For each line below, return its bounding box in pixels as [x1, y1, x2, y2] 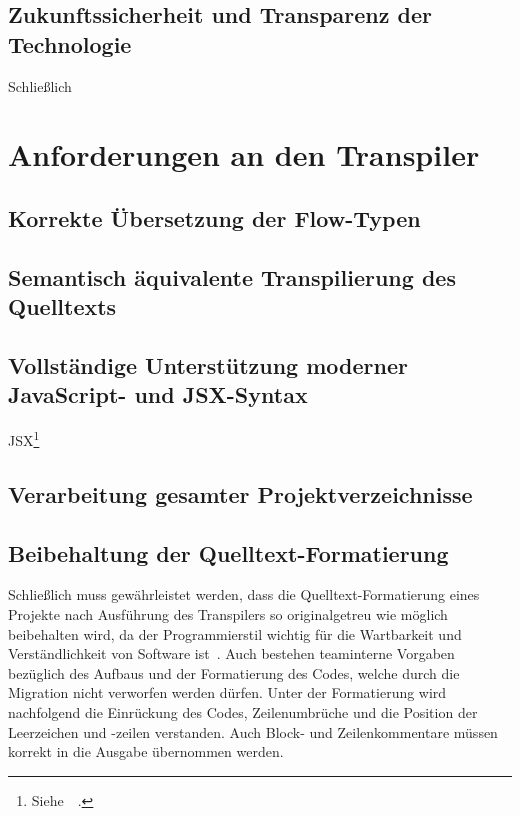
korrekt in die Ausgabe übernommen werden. [8, 741, 284, 762]
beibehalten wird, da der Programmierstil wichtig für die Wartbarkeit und [8, 623, 462, 644]
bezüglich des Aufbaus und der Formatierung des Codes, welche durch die [8, 662, 460, 683]
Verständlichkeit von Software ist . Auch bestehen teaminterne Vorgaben [8, 643, 455, 664]
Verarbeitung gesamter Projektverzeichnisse [8, 478, 473, 509]
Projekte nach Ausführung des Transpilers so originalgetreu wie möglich [8, 603, 448, 624]
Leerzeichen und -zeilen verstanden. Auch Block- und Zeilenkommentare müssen [8, 721, 498, 742]
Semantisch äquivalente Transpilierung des [8, 261, 456, 292]
